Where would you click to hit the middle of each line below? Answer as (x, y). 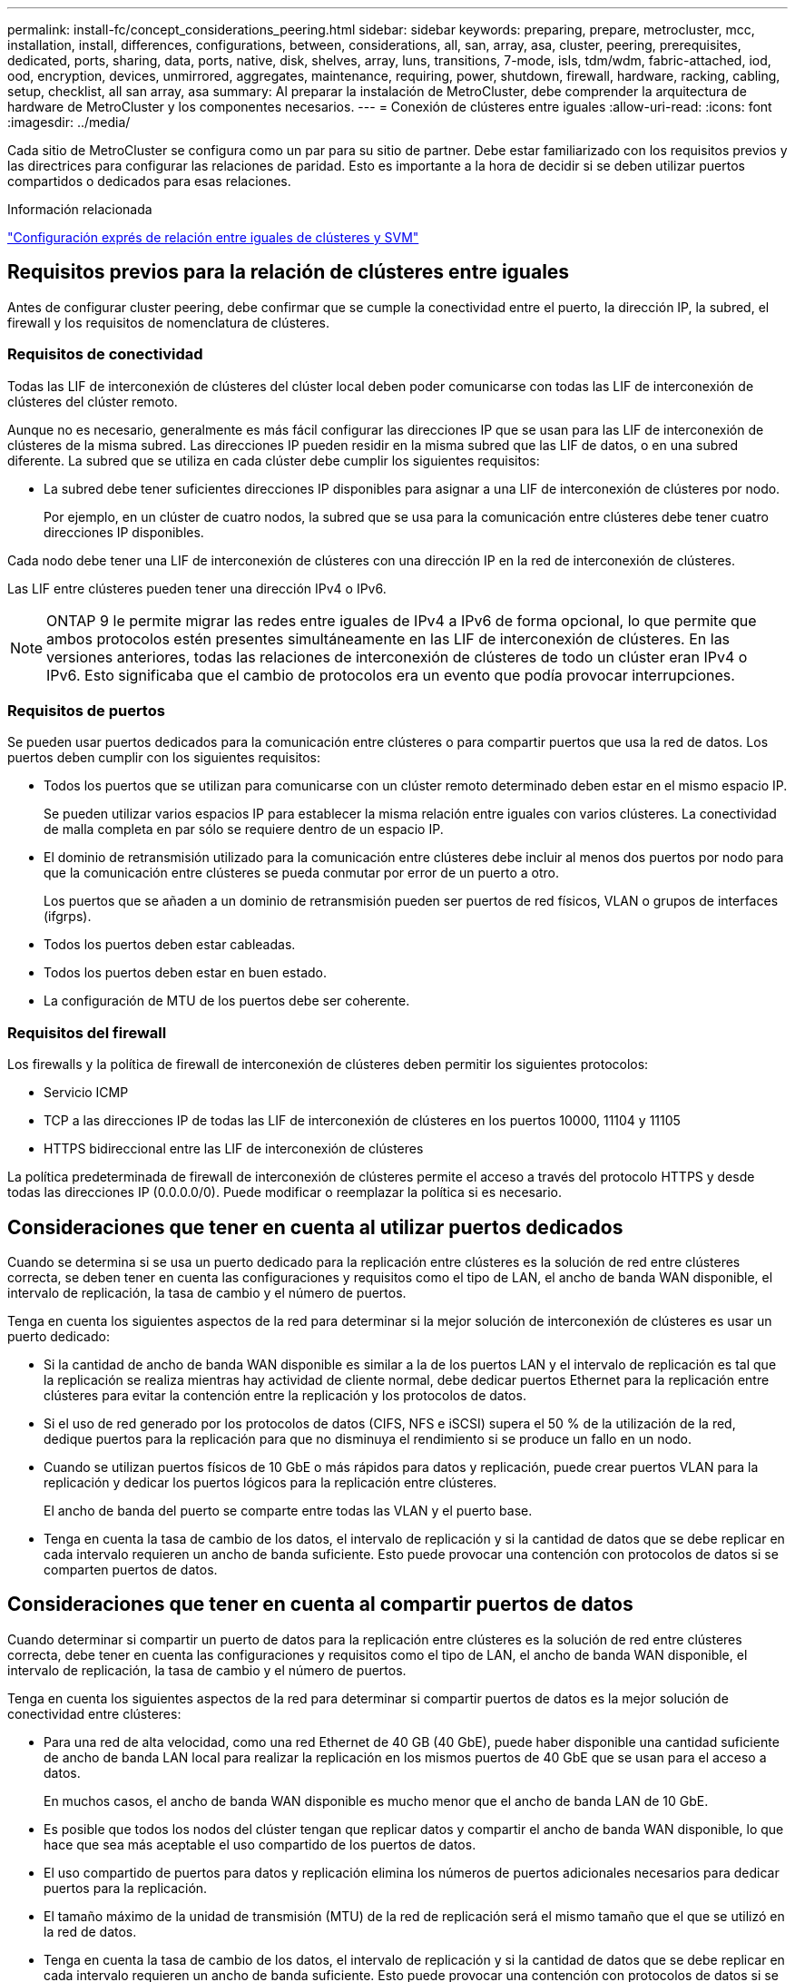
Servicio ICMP (86, 1093)
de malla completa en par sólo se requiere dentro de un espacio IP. (244, 829)
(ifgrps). (68, 917)
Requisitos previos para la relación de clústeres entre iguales (289, 272)
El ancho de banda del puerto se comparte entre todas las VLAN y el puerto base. (288, 1510)
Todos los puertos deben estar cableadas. (170, 945)
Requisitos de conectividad (105, 354)
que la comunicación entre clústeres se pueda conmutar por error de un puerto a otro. (302, 873)
